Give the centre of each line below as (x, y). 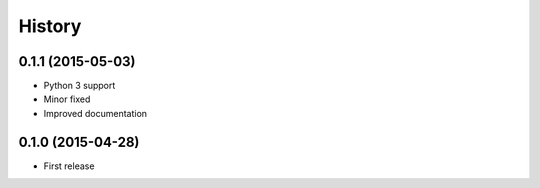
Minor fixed (67, 99)
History (50, 26)
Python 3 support (79, 86)
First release (69, 166)
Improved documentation (95, 113)
